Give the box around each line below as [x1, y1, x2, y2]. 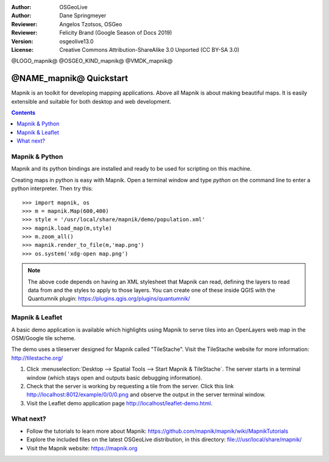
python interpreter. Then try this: [11, 185, 93, 192]
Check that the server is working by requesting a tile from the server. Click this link [26, 382, 234, 389]
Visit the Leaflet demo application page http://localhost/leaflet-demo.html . [26, 399, 213, 407]
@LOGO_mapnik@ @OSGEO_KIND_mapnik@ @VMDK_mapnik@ [11, 57, 173, 65]
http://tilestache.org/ [11, 354, 63, 361]
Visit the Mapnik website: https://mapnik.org [26, 444, 138, 452]
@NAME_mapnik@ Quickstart [11, 73, 128, 84]
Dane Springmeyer [59, 12, 107, 20]
